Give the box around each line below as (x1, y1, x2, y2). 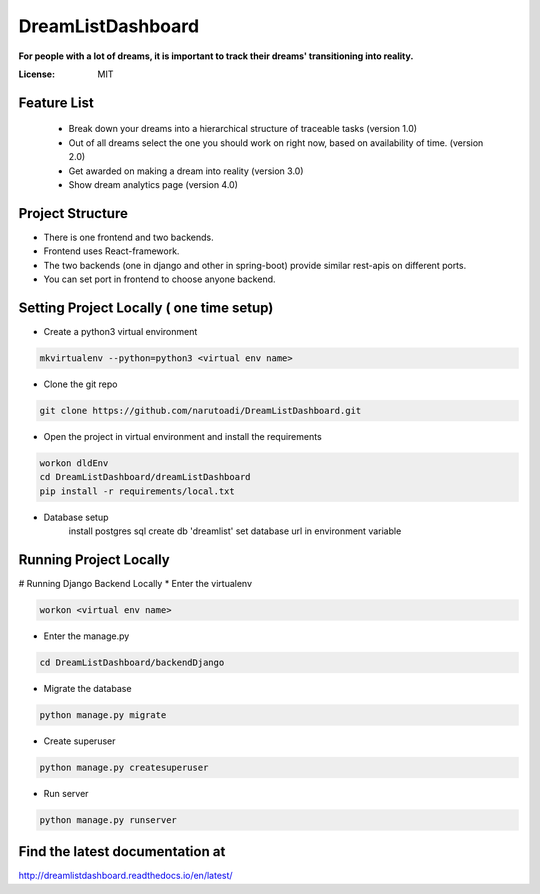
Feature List (18, 94, 94, 111)
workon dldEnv (39, 457, 109, 469)
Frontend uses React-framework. (43, 245, 180, 257)
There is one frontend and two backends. (43, 231, 214, 243)
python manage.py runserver (39, 814, 177, 825)
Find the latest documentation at (18, 843, 226, 860)
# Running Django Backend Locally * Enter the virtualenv (18, 577, 253, 589)
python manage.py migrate (39, 709, 167, 720)
